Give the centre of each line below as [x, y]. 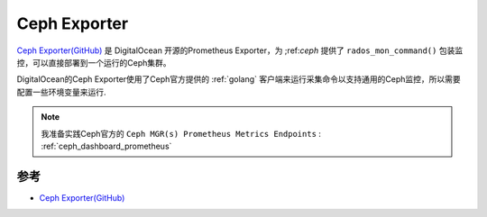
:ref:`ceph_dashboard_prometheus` [106, 146]
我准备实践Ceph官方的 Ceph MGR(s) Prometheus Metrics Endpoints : [181, 133]
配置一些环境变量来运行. [62, 92]
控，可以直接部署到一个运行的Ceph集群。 [94, 62]
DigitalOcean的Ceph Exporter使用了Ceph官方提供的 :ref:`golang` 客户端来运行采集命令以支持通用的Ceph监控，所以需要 [239, 79]
